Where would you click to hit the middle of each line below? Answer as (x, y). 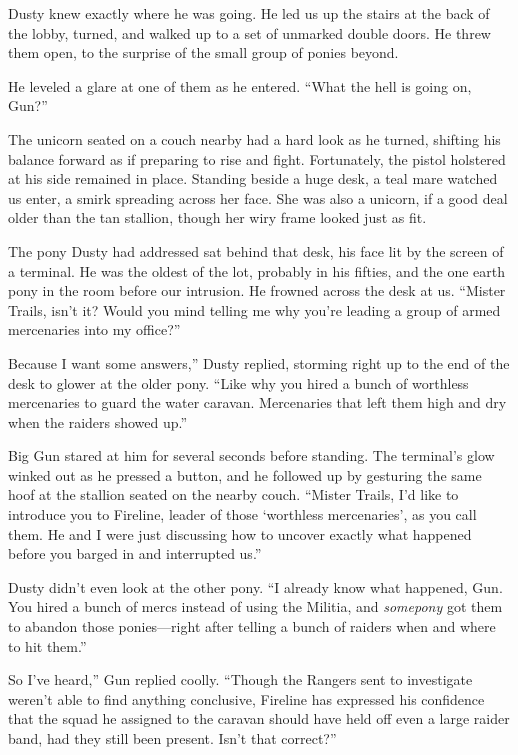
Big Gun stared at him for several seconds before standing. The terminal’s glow (251, 455)
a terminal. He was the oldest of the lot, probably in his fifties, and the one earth (257, 270)
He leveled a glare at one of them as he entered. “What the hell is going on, (240, 85)
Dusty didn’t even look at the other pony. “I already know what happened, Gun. (255, 586)
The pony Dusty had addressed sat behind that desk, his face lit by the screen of (256, 250)
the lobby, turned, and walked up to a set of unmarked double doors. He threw (249, 32)
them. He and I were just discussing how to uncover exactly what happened (240, 533)
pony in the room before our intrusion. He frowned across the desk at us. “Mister (257, 290)
